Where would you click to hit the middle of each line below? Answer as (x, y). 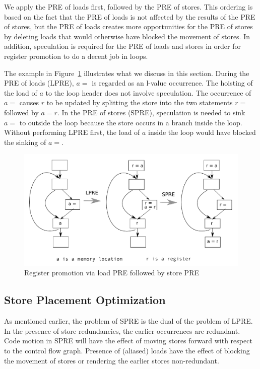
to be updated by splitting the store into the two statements (140, 102)
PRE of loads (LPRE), (39, 83)
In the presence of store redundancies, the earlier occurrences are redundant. (122, 330)
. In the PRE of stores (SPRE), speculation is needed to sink (151, 112)
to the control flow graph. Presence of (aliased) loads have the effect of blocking (127, 350)
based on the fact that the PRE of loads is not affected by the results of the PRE (130, 16)
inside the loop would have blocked (202, 132)
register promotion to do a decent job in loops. (76, 56)
